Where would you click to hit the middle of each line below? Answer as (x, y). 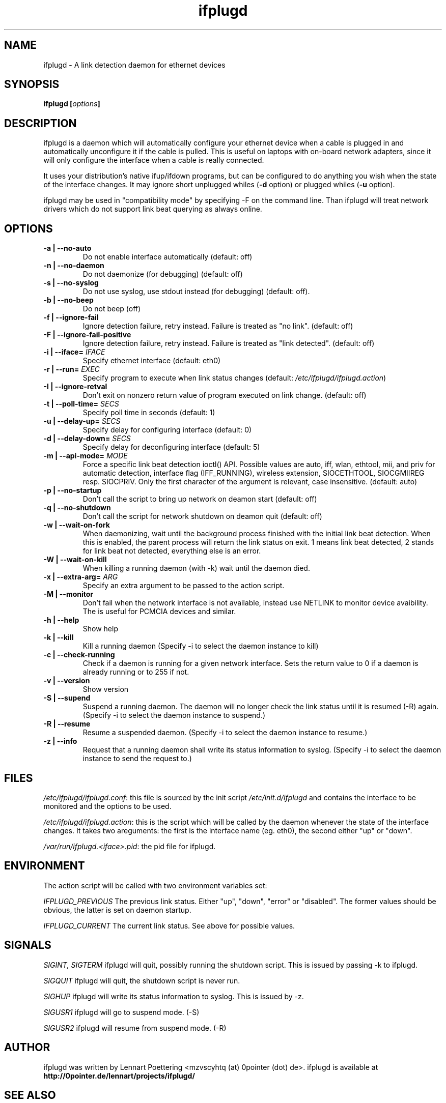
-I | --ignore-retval (75, 387)
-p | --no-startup (73, 490)
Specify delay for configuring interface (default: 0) (167, 430)
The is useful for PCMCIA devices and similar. (159, 612)
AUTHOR (27, 1048)
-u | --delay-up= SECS (82, 421)
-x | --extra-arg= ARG (81, 577)
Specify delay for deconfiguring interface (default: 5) (171, 447)
